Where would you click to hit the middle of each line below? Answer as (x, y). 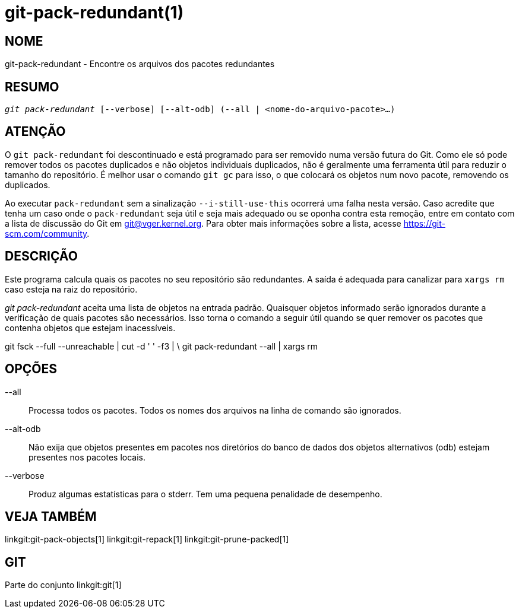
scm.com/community (46, 233)
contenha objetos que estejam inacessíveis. (90, 328)
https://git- (424, 223)
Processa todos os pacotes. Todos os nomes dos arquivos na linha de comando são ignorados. (215, 410)
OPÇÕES (31, 369)
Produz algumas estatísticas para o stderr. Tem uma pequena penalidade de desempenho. (205, 494)
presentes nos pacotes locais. (87, 457)
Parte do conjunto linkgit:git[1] (63, 585)
